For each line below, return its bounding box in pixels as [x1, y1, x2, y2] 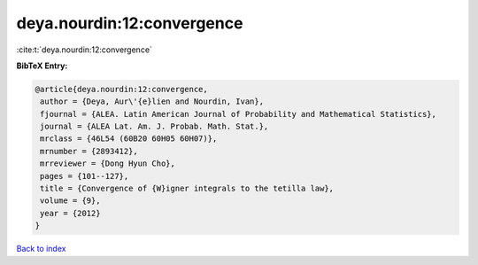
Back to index [16, 244, 66, 254]
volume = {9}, [40, 196, 101, 206]
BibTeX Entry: [16, 60, 68, 71]
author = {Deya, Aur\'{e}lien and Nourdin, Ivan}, [40, 97, 265, 106]
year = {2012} [40, 208, 101, 218]
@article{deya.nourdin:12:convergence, [35, 84, 208, 94]
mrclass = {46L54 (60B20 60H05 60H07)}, [40, 134, 218, 144]
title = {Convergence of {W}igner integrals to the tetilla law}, [40, 183, 335, 194]
